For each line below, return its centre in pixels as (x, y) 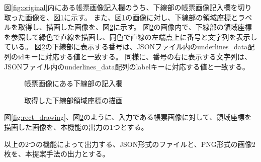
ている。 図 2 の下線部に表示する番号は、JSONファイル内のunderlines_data (126, 47)
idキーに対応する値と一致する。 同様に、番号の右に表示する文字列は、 (135, 56)
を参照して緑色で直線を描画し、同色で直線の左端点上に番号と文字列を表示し (131, 36)
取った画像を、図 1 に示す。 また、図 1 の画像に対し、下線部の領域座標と (121, 17)
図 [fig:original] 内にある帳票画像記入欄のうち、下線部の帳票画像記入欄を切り (128, 7)
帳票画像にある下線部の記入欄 (73, 83)
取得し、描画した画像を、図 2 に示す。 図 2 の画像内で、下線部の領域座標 (135, 27)
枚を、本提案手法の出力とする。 (57, 154)
